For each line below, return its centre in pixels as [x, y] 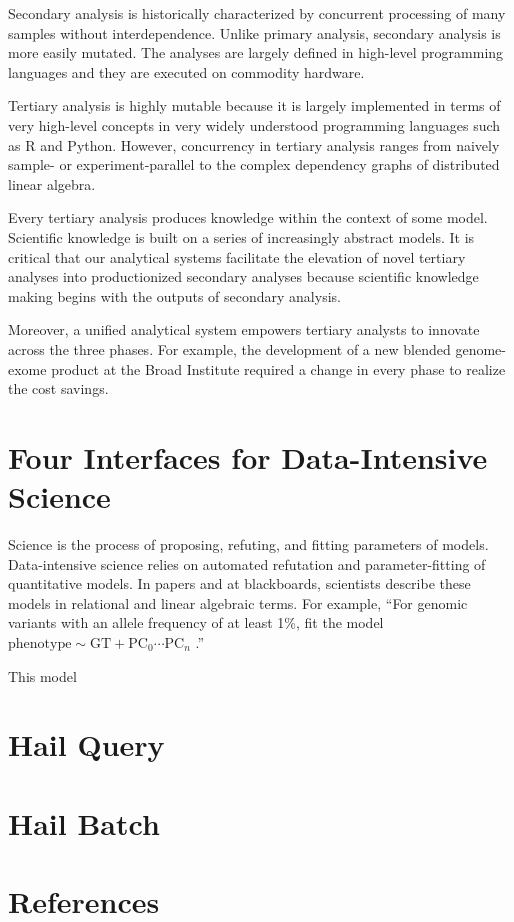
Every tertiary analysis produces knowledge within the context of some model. [248, 217]
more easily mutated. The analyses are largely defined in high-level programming [256, 52]
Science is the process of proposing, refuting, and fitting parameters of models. [248, 544]
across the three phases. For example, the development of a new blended [229, 348]
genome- [480, 348]
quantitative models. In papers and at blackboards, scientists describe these [239, 583]
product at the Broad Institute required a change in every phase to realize [278, 368]
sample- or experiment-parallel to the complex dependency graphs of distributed [254, 164]
